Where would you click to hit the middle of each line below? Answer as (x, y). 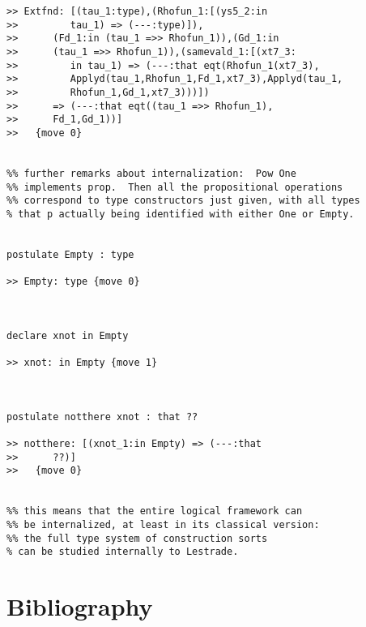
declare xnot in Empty (68, 335)
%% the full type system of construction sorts (137, 538)
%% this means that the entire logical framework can (155, 511)
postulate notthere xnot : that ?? (102, 417)
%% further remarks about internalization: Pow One (151, 173)
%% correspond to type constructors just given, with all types (183, 201)
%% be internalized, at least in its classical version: (163, 524)
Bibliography (80, 606)
